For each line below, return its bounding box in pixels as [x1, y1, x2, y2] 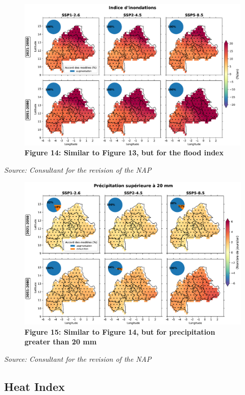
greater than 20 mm [24, 336, 97, 347]
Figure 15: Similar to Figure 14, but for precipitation [24, 326, 215, 337]
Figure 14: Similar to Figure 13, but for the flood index [24, 147, 224, 158]
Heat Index [4, 378, 65, 394]
